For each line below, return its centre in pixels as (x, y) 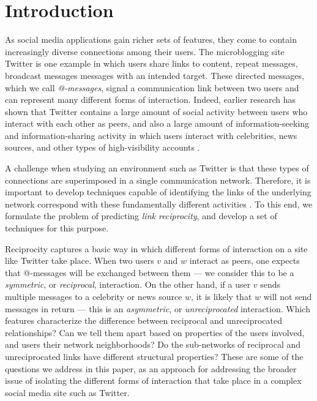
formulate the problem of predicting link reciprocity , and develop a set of (141, 216)
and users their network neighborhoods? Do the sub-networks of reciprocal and (153, 344)
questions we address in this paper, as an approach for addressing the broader (151, 368)
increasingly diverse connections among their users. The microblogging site (145, 51)
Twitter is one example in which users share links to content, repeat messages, (151, 63)
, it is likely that (222, 296)
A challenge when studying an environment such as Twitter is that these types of (157, 168)
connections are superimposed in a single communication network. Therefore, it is (158, 180)
